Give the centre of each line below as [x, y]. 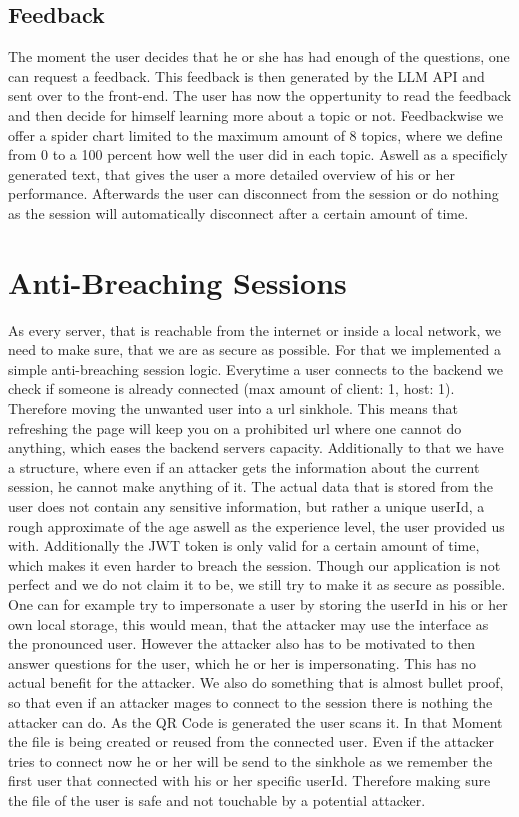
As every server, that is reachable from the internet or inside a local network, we [254, 329]
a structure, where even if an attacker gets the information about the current [244, 466]
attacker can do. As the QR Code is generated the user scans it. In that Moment [255, 721]
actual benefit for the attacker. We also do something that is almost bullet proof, [256, 682]
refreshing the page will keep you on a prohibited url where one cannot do [235, 427]
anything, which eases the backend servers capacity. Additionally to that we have [256, 447]
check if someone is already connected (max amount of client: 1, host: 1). [231, 388]
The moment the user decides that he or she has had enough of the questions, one [259, 56]
